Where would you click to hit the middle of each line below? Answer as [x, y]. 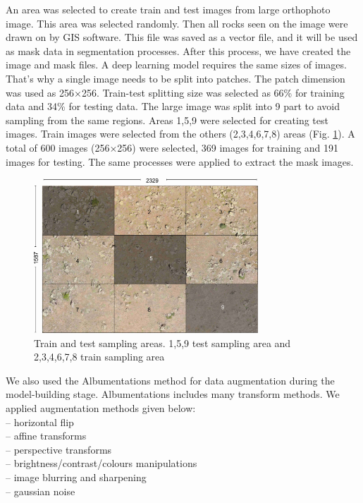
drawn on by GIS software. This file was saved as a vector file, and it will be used [182, 37]
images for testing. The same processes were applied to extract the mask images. [180, 161]
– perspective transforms [59, 449]
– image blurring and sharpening [76, 477]
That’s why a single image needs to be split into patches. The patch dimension [176, 78]
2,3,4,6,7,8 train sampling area [99, 357]
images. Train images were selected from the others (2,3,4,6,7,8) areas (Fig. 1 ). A [180, 134]
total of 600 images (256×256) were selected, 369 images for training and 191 [172, 147]
